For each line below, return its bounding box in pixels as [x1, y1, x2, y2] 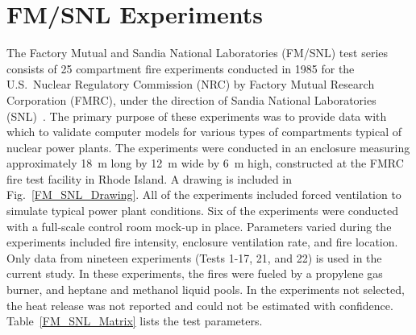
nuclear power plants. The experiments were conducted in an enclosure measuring [6, 139, 410, 155]
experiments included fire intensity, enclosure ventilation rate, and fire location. [6, 234, 398, 250]
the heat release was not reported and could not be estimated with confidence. [6, 296, 393, 313]
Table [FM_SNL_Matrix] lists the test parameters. [6, 312, 263, 329]
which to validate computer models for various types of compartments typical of [6, 123, 402, 140]
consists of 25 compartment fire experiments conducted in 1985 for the [6, 60, 355, 77]
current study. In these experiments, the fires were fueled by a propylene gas [6, 265, 383, 282]
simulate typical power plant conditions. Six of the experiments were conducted [6, 202, 399, 219]
